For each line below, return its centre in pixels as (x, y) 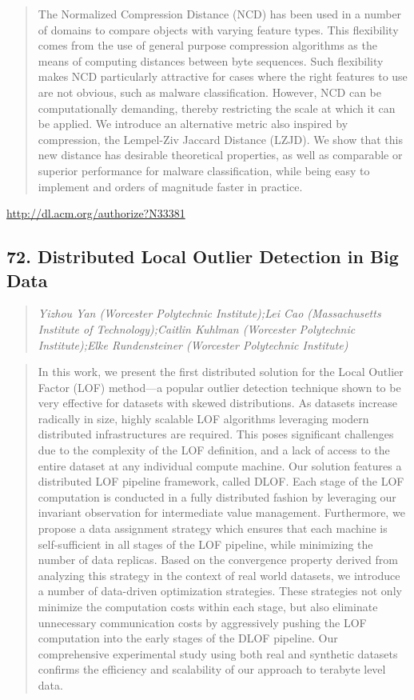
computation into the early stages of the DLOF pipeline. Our (188, 638)
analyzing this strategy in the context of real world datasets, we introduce (219, 575)
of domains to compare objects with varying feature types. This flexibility (218, 29)
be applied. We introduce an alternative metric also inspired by (193, 124)
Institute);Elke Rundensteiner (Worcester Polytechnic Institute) (193, 344)
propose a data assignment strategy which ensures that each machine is (213, 528)
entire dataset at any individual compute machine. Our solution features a (220, 465)
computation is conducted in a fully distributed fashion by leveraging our (217, 496)
